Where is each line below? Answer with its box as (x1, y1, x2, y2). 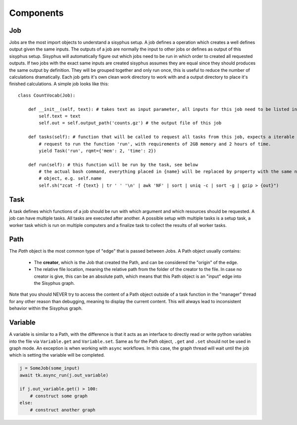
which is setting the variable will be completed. (9, 352, 105, 358)
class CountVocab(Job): (18, 92, 76, 98)
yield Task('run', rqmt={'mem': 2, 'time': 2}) (39, 148, 156, 154)
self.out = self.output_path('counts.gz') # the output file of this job (39, 120, 222, 126)
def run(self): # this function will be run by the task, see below (28, 161, 198, 167)
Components (9, 7, 64, 18)
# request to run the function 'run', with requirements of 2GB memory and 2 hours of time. (39, 141, 271, 147)
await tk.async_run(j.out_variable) (19, 372, 109, 378)
